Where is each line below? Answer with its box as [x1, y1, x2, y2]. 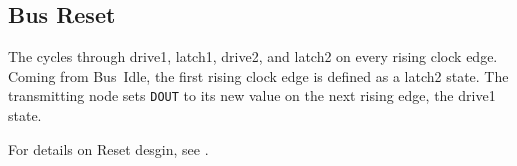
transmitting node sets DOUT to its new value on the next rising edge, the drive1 [8, 85, 496, 106]
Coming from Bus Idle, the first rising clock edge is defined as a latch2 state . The [8, 65, 509, 86]
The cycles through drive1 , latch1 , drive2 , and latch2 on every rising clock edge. [8, 46, 498, 67]
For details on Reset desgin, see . [8, 138, 209, 159]
